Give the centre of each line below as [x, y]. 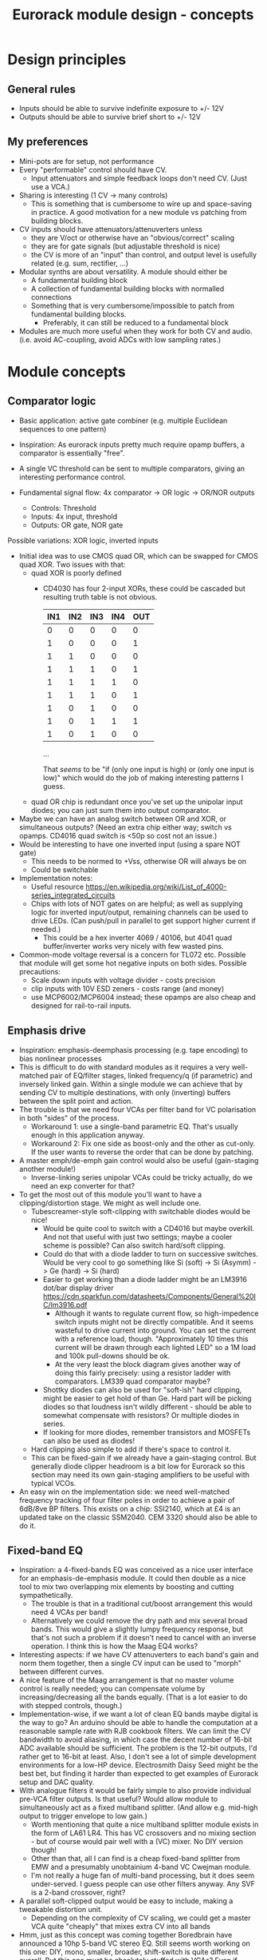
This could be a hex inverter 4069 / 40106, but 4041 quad [137, 938]
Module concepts [67, 372]
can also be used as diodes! [89, 1440]
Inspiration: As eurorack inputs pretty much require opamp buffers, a [132, 444]
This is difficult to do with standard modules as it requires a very [124, 1067]
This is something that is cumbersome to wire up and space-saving [141, 203]
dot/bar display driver [78, 1288]
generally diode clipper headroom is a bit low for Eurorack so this [138, 1466]
